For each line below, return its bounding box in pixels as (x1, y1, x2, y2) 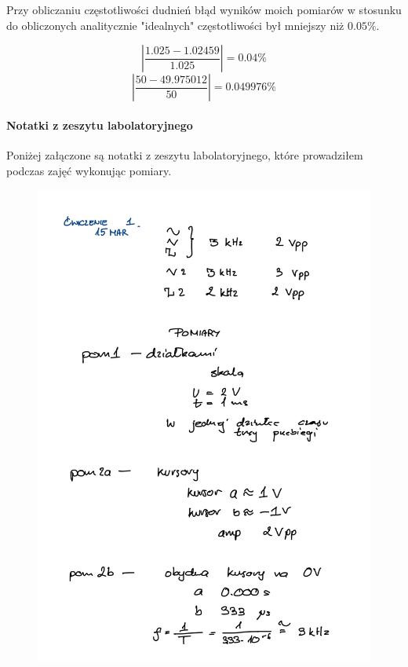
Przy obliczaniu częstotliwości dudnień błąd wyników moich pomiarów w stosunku (6, 2, 402, 17)
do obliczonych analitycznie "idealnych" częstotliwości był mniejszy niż (6, 16, 344, 33)
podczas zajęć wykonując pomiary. (6, 162, 172, 178)
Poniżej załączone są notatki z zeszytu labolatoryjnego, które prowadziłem (6, 146, 363, 163)
